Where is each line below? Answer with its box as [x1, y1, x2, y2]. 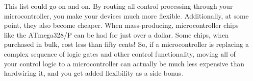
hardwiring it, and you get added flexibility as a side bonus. [4, 68, 183, 78]
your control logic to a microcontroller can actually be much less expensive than [4, 58, 245, 68]
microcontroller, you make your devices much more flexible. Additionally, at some [4, 10, 249, 20]
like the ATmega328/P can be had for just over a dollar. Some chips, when [4, 29, 229, 40]
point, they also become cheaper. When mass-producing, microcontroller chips [4, 20, 239, 30]
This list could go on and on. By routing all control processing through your [4, 1, 233, 11]
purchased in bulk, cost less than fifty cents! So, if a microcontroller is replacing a [4, 39, 249, 49]
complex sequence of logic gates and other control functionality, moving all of [4, 48, 236, 59]
